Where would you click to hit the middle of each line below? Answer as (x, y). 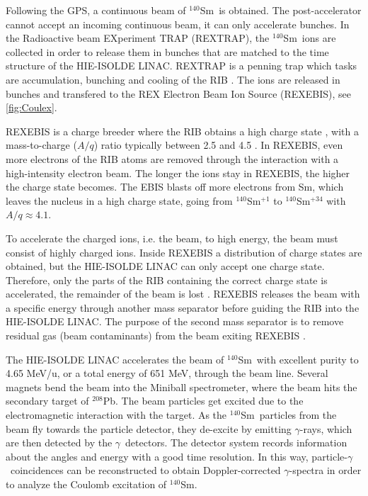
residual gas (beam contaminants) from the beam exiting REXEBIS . (156, 336)
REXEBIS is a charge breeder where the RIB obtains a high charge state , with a (182, 131)
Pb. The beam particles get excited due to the (203, 401)
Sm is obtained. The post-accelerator (281, 10)
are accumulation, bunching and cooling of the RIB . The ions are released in (173, 79)
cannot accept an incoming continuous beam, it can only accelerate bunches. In (178, 24)
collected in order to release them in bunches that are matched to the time (167, 51)
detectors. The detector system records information (236, 443)
